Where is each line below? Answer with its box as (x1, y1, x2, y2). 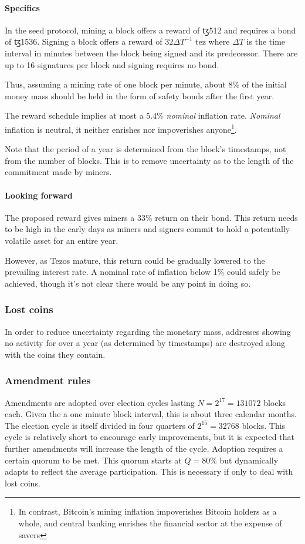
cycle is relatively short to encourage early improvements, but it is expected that (5, 431, 294, 443)
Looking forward (5, 189, 73, 201)
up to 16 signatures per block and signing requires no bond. (5, 58, 219, 70)
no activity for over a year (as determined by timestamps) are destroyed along (5, 337, 286, 349)
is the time (246, 35, 286, 48)
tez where (195, 35, 230, 48)
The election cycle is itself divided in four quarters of (5, 419, 195, 431)
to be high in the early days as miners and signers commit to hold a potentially (5, 223, 290, 235)
